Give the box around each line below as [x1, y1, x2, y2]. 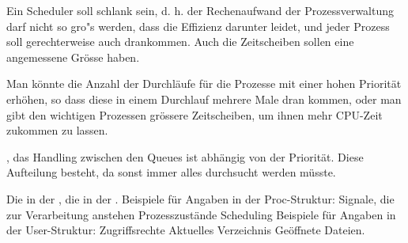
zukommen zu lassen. [6, 122, 108, 139]
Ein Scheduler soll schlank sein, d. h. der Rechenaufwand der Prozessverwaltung [6, 2, 395, 18]
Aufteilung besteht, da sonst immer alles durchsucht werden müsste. [6, 164, 336, 180]
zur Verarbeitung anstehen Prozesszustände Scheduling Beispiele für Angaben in [6, 206, 396, 222]
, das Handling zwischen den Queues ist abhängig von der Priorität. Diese [6, 148, 364, 165]
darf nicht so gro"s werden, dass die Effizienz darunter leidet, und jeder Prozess [6, 17, 390, 34]
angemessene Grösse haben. [6, 48, 140, 65]
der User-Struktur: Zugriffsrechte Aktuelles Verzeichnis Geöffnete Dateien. [6, 222, 365, 238]
